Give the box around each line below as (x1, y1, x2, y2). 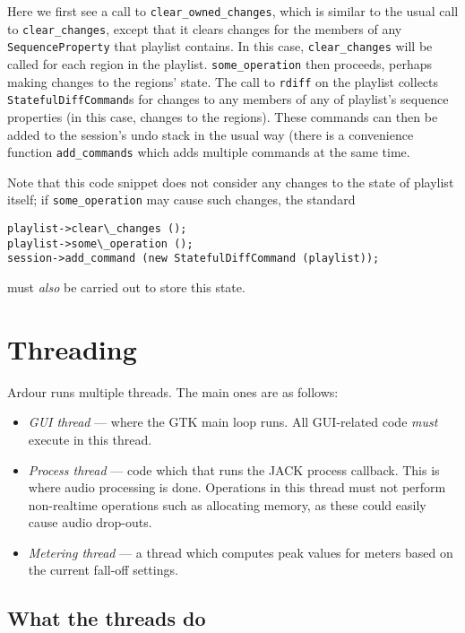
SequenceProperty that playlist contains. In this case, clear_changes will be (7, 37, 433, 56)
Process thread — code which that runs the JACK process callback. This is (28, 460, 440, 479)
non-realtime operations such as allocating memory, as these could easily (28, 495, 426, 514)
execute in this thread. (28, 429, 152, 448)
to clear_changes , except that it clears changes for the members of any (7, 19, 402, 38)
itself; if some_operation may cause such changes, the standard (7, 190, 356, 209)
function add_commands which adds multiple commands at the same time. (7, 143, 410, 161)
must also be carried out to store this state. (7, 278, 245, 296)
